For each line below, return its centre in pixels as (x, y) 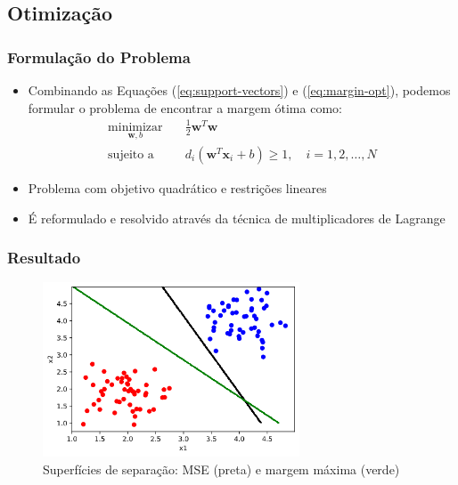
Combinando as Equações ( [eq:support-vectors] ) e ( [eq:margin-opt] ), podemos (239, 90)
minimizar (135, 127)
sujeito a (131, 154)
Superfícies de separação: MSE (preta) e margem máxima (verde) (221, 469)
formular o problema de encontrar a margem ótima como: (185, 107)
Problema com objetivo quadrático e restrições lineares (177, 187)
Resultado (44, 258)
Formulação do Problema (99, 57)
